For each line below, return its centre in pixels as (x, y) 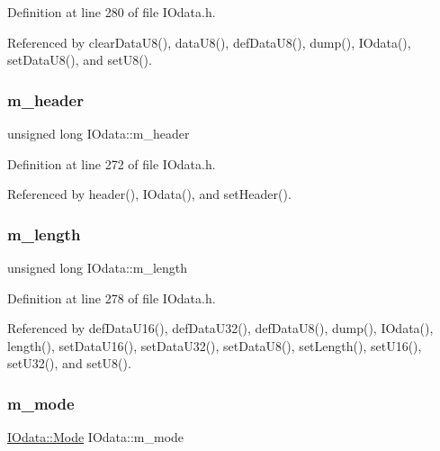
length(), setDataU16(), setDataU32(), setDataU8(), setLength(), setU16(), (215, 345)
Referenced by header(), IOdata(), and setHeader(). (149, 194)
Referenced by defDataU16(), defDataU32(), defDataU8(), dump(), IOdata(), (220, 328)
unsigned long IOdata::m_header (99, 133)
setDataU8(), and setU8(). (80, 60)
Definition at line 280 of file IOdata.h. (112, 12)
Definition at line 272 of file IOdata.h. (112, 163)
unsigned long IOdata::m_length (98, 267)
